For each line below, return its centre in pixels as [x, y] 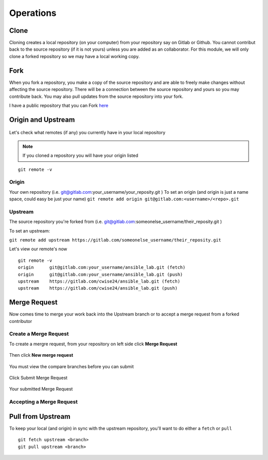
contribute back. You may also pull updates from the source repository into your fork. [96, 96]
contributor [21, 321]
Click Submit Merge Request [38, 378]
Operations [33, 13]
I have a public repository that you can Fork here [59, 105]
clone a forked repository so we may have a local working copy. [74, 56]
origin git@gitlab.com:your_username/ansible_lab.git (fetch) [102, 268]
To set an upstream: [30, 230]
